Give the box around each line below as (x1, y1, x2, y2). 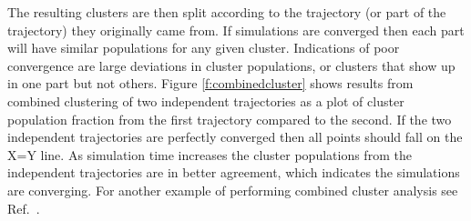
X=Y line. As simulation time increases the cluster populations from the (7, 145, 412, 164)
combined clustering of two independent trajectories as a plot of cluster (7, 91, 404, 110)
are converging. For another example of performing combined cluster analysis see (7, 180, 458, 199)
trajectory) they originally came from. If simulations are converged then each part (7, 20, 465, 39)
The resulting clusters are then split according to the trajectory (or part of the (7, 3, 446, 21)
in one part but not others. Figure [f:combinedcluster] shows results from (7, 74, 414, 93)
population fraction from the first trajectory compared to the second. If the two (7, 109, 452, 128)
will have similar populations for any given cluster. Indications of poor (7, 38, 400, 57)
